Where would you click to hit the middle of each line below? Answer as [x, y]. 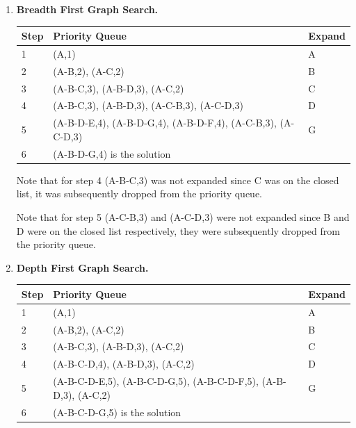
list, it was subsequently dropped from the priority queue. [139, 194]
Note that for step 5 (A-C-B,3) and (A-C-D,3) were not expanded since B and [183, 217]
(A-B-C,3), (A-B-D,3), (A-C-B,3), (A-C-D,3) [148, 105]
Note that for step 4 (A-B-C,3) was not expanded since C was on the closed [178, 180]
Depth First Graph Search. [82, 267]
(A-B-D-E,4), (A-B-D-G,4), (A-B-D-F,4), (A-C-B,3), [165, 123]
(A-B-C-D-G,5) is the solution [117, 412]
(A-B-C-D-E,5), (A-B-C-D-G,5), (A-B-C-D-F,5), [156, 381]
